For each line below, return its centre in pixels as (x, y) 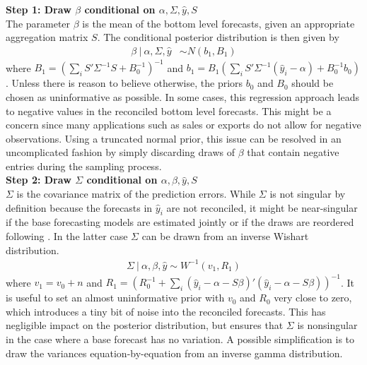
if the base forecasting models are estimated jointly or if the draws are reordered (180, 222)
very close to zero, (313, 298)
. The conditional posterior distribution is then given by (218, 37)
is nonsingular (327, 325)
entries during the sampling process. (84, 166)
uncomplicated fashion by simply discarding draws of (120, 152)
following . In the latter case (67, 236)
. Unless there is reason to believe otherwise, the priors (124, 83)
